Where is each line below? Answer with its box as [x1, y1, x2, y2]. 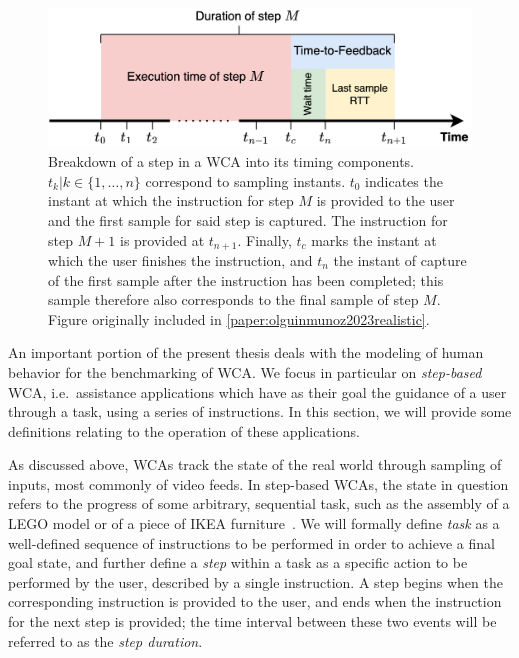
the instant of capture [333, 249, 467, 270]
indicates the [365, 170, 443, 191]
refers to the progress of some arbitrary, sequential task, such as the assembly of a [8, 493, 510, 514]
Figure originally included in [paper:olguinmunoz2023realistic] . [48, 308, 430, 329]
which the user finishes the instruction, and [48, 249, 313, 270]
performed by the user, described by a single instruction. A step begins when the [8, 571, 503, 592]
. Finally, [237, 229, 292, 250]
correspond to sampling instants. [145, 170, 346, 191]
